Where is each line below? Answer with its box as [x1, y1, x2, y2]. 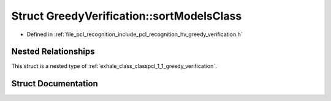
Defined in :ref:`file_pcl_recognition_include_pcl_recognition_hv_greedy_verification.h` [26, 31, 243, 38]
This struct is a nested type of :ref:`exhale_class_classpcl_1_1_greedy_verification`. [11, 62, 217, 70]
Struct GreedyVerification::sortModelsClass [11, 9, 242, 23]
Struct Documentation [11, 78, 98, 89]
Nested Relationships [11, 47, 95, 57]
